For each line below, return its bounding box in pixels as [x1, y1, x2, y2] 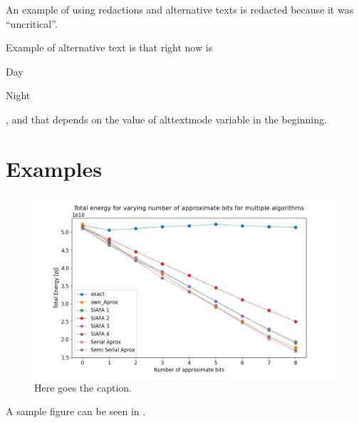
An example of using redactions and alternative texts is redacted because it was [6, 2, 354, 16]
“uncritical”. [6, 16, 58, 31]
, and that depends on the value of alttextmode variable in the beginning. [6, 111, 327, 126]
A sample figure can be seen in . [6, 404, 146, 419]
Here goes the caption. [34, 379, 132, 394]
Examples [6, 153, 102, 183]
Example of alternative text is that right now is [6, 40, 213, 55]
